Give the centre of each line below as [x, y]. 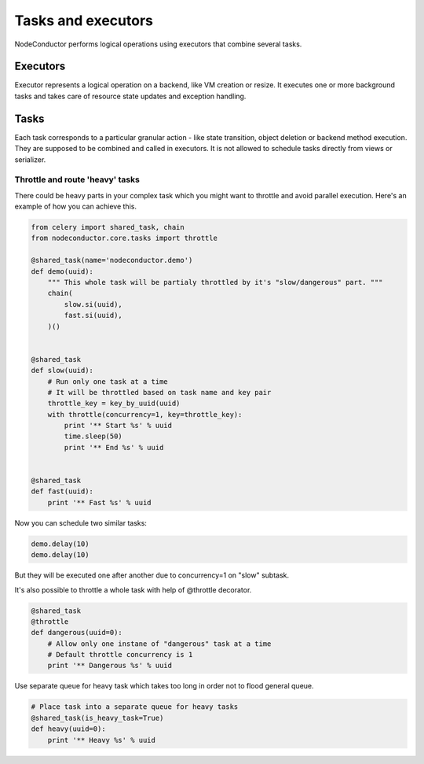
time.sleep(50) [93, 436]
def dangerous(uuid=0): [77, 633]
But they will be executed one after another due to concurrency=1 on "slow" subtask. [152, 575]
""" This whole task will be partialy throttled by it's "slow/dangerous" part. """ [216, 282]
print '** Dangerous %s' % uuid [110, 666]
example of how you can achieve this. [76, 207]
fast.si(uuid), [93, 316]
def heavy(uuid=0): [68, 729]
